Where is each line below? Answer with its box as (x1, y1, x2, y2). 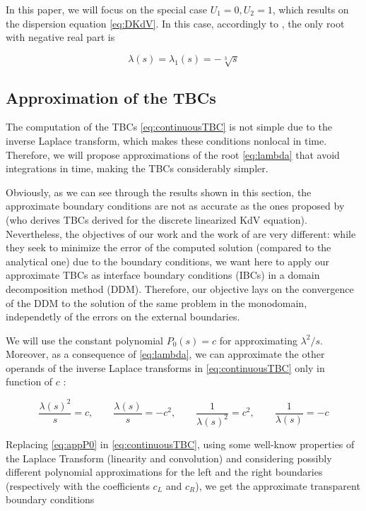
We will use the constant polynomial (6, 332, 163, 347)
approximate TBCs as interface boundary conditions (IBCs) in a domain (6, 267, 320, 282)
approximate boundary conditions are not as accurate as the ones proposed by (6, 198, 345, 213)
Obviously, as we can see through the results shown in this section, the (6, 184, 312, 199)
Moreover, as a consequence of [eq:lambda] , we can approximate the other (6, 347, 325, 361)
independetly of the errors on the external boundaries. (6, 309, 240, 324)
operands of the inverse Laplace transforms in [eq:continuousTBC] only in (6, 360, 325, 375)
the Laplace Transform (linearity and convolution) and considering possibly (6, 450, 332, 465)
